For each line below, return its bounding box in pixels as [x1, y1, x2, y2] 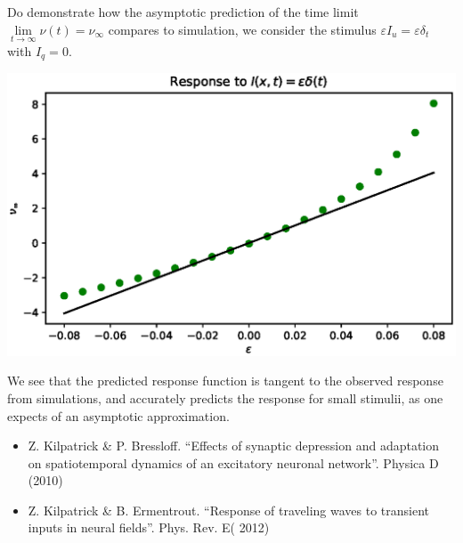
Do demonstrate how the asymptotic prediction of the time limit [7, 3, 359, 20]
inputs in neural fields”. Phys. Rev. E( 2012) [28, 518, 270, 537]
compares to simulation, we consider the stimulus [108, 20, 377, 38]
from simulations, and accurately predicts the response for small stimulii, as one [7, 388, 443, 407]
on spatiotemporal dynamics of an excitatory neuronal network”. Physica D [28, 453, 439, 472]
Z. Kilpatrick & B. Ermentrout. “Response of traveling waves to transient [28, 500, 430, 519]
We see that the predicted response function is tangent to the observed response [7, 371, 443, 390]
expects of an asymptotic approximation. [7, 406, 230, 425]
